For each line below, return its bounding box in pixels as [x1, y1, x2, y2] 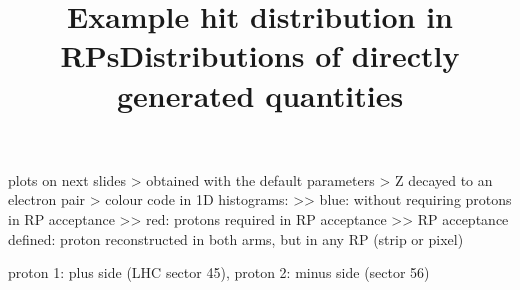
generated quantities [116, 74, 404, 115]
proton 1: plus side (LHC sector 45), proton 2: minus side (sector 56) [8, 262, 430, 283]
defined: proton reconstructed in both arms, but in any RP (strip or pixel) [8, 228, 464, 249]
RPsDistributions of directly [60, 35, 460, 76]
